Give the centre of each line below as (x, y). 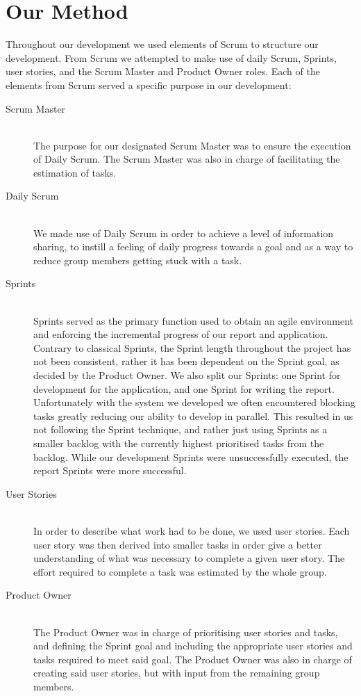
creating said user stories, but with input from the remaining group (177, 673)
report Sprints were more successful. (110, 470)
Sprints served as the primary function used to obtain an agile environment (193, 320)
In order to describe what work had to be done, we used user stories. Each (192, 530)
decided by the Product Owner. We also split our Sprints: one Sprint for (187, 375)
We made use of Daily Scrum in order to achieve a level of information (184, 233)
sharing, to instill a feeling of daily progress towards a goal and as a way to (193, 246)
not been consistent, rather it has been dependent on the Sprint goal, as (186, 361)
